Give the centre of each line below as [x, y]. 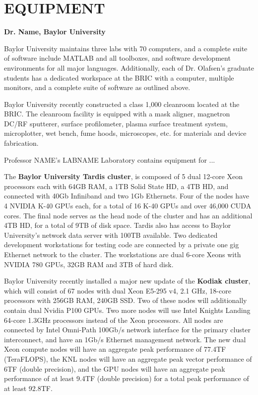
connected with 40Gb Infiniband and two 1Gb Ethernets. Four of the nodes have [127, 196]
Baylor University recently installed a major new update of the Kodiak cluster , [127, 281]
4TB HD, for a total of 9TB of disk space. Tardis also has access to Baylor [118, 225]
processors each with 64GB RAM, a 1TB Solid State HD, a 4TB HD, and [116, 186]
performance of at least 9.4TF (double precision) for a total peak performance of [127, 378]
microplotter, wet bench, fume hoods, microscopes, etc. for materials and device [125, 133]
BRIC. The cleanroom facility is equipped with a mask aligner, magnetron [117, 114]
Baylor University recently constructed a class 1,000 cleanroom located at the [122, 104]
